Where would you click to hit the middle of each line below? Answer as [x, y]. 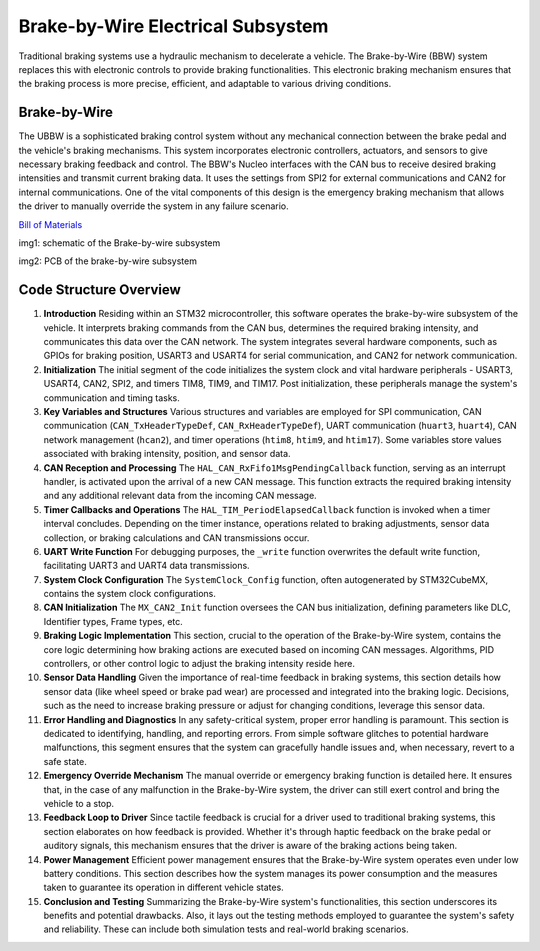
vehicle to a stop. [79, 803]
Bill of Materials [50, 224]
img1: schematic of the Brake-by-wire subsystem [119, 242]
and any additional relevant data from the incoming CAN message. [180, 496]
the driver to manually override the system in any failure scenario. [153, 206]
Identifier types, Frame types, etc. [113, 621]
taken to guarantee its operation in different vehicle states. [163, 887]
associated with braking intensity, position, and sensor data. [167, 454]
